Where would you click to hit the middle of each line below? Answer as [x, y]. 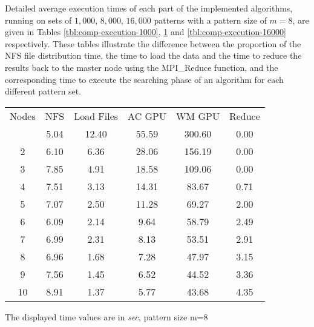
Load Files [96, 116]
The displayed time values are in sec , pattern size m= [104, 316]
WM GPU [198, 116]
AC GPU [147, 116]
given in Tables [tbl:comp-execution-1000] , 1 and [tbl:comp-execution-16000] [146, 32]
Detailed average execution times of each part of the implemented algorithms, [149, 8]
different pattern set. [43, 91]
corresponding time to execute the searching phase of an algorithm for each [144, 79]
